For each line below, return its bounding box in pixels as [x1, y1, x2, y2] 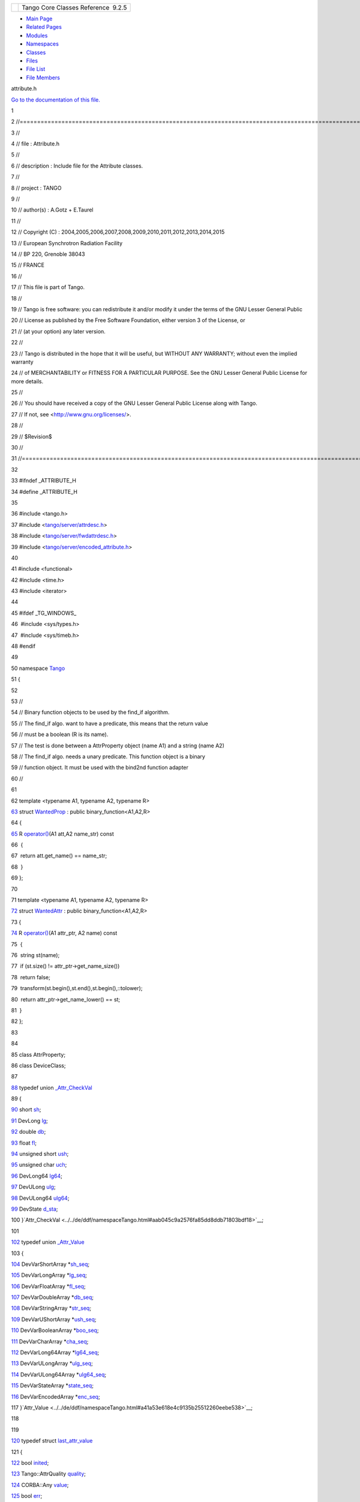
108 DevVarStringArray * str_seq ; [11, 1304, 92, 1312]
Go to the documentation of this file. [11, 96, 100, 103]
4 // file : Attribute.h [11, 140, 60, 147]
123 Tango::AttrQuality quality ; [11, 1470, 86, 1477]
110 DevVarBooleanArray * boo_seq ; [11, 1327, 99, 1334]
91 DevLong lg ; [11, 1117, 48, 1124]
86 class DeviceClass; [11, 1062, 66, 1069]
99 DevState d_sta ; [11, 1205, 58, 1212]
